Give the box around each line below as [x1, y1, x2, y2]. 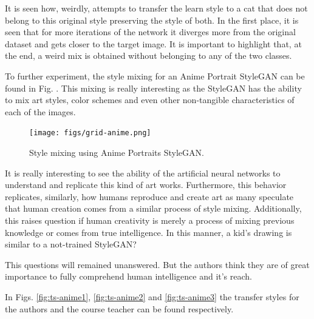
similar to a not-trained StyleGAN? [5, 238, 137, 250]
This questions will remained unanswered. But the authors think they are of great [5, 258, 310, 270]
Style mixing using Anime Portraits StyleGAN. [29, 146, 204, 158]
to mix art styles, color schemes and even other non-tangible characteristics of [5, 93, 295, 106]
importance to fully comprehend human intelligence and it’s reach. [5, 270, 252, 283]
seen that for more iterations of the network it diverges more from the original [5, 25, 296, 38]
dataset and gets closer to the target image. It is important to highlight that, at [5, 37, 302, 50]
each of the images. [5, 105, 76, 118]
